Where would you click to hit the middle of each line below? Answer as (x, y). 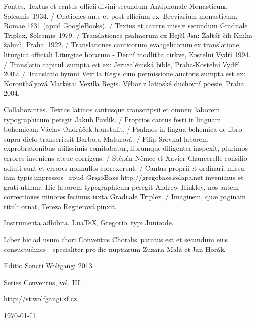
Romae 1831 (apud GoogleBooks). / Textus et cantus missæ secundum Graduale (126, 25)
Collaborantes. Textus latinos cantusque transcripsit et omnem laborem (112, 109)
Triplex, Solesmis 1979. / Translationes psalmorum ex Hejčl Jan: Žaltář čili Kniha (128, 35)
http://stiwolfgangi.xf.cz (41, 299)
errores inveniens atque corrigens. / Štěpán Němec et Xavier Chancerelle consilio (126, 158)
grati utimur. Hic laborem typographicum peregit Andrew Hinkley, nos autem (122, 187)
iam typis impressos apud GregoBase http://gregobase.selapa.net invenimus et (124, 177)
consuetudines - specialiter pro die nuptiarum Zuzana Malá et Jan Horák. (115, 249)
